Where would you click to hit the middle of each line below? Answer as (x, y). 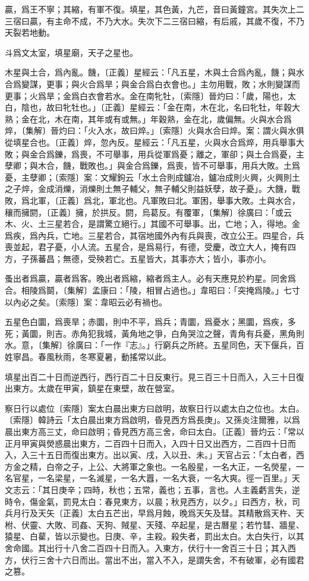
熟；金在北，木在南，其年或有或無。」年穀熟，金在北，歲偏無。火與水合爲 (148, 119)
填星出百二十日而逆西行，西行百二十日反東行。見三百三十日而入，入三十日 (150, 376)
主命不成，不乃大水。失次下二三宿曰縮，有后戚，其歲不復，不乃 (179, 20)
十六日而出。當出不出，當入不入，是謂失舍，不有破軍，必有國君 (179, 559)
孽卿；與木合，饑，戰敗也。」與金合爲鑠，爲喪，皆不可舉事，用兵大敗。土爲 (152, 165)
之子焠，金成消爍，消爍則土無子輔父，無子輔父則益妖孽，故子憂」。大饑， (148, 189)
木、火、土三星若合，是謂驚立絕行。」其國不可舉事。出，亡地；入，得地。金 (152, 224)
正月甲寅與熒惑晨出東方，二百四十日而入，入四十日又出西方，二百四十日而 (150, 443)
